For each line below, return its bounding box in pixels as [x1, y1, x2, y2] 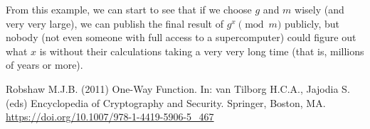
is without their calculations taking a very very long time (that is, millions [39, 43, 364, 58]
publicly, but [284, 16, 340, 30]
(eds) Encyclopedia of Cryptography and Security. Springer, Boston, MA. [6, 95, 326, 110]
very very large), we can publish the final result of [6, 16, 223, 30]
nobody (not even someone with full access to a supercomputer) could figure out [6, 30, 356, 45]
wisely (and [295, 2, 344, 16]
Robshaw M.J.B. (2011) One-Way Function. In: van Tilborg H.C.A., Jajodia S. [6, 81, 350, 96]
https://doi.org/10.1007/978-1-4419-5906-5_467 [6, 109, 214, 124]
